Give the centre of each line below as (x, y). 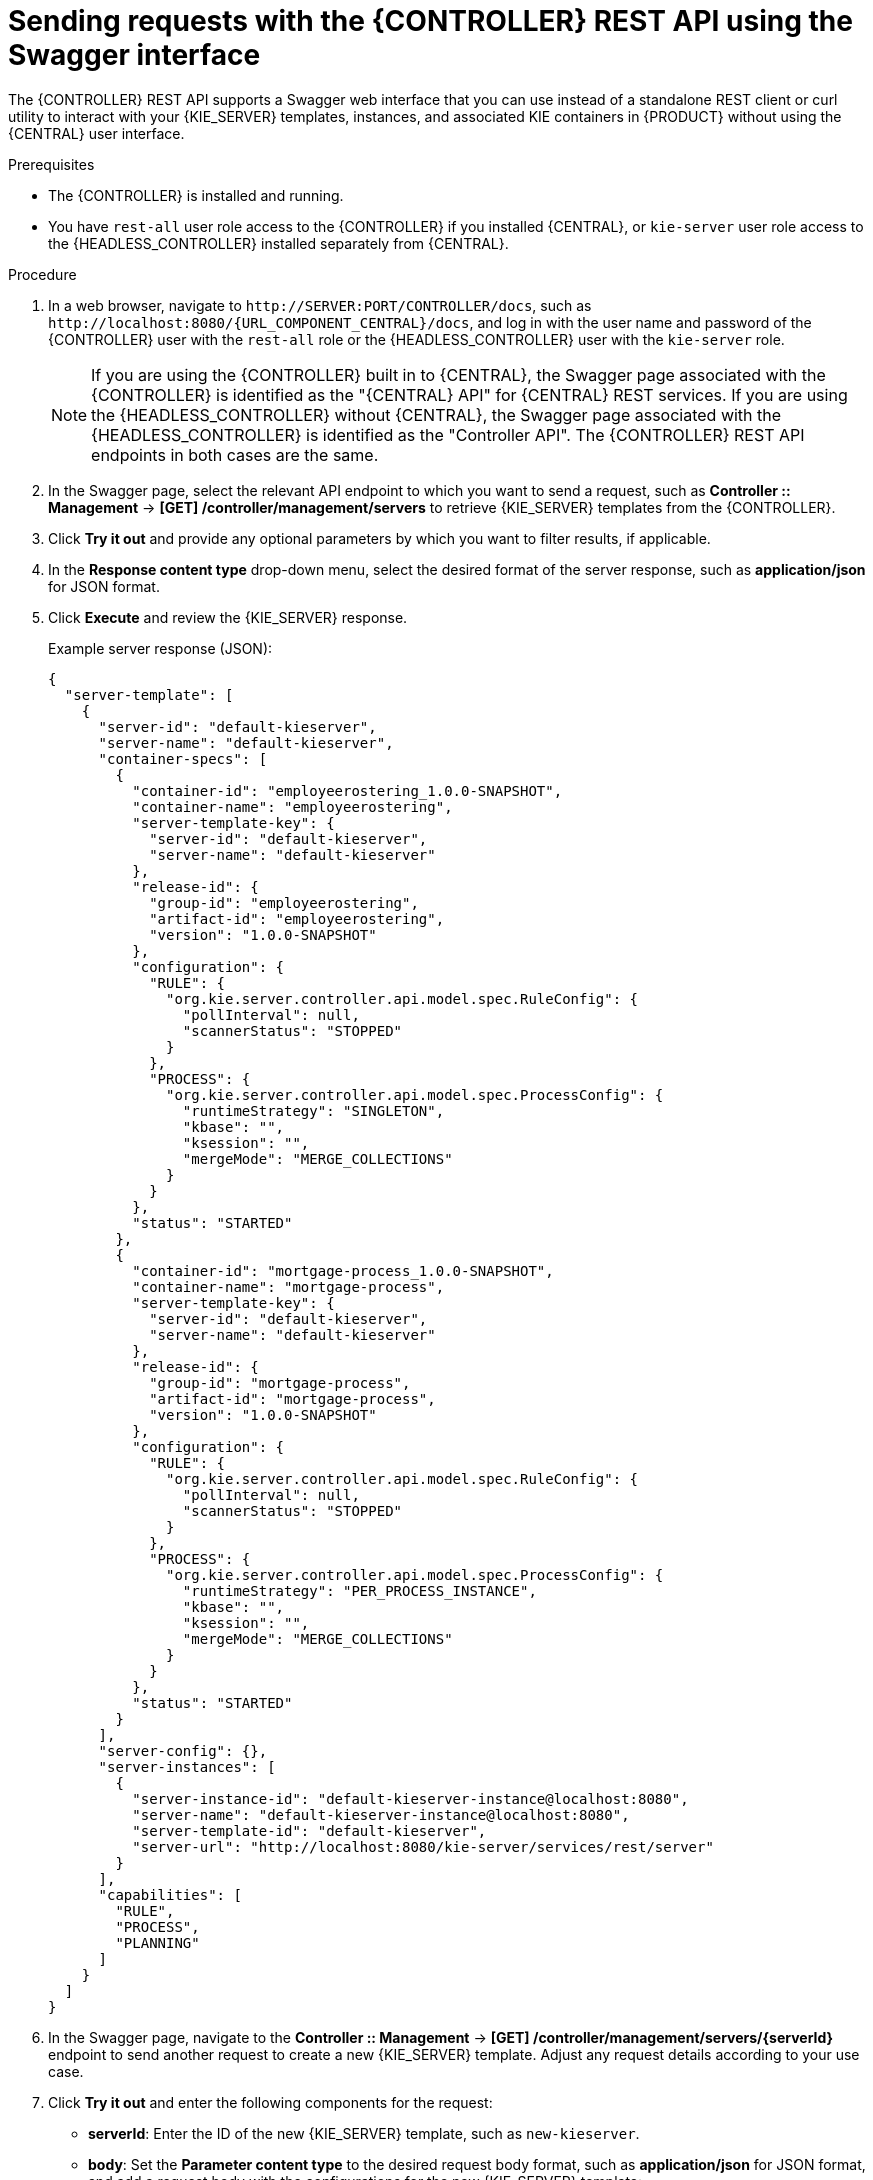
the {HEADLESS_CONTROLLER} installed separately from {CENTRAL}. (278, 243)
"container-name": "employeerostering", (292, 806)
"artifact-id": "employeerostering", (297, 918)
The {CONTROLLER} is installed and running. (196, 195)
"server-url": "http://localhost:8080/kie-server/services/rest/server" (423, 1846)
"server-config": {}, (183, 1750)
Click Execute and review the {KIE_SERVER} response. (228, 617)
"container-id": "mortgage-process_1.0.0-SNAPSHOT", (343, 1270)
